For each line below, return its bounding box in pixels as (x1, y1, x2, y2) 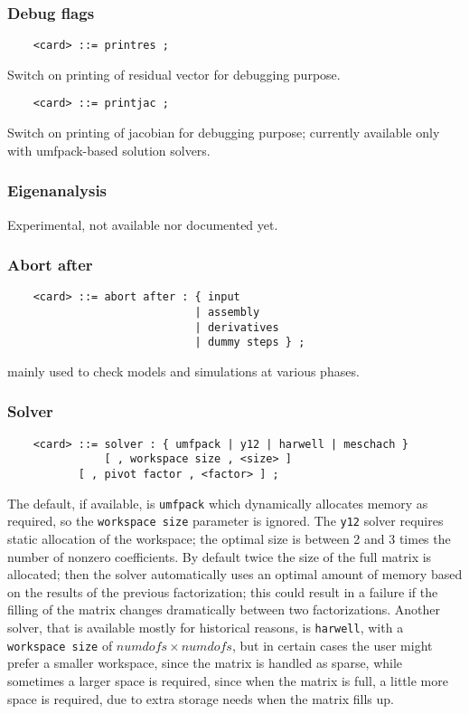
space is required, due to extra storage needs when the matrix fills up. (7, 689, 394, 708)
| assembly (194, 306, 260, 319)
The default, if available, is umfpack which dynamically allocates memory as (7, 493, 428, 512)
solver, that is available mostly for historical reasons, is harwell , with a (7, 618, 404, 637)
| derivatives (194, 320, 279, 334)
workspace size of (7, 635, 113, 654)
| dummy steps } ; (194, 336, 305, 349)
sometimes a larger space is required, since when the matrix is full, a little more (7, 671, 448, 690)
